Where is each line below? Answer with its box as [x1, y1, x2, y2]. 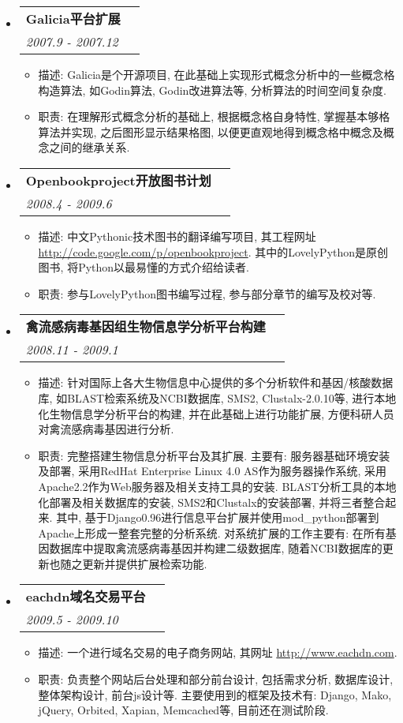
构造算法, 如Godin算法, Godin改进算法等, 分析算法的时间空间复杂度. [38, 81, 386, 98]
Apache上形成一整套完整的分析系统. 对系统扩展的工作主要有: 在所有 [38, 524, 386, 541]
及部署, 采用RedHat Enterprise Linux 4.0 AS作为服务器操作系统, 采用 [38, 463, 386, 479]
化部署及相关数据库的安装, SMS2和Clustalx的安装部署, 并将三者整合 [38, 493, 386, 510]
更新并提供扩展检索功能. [82, 555, 207, 571]
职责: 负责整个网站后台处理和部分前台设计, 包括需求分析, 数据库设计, [38, 671, 394, 687]
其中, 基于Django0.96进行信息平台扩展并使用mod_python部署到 [56, 509, 379, 526]
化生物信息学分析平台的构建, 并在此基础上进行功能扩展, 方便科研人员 [38, 405, 394, 421]
